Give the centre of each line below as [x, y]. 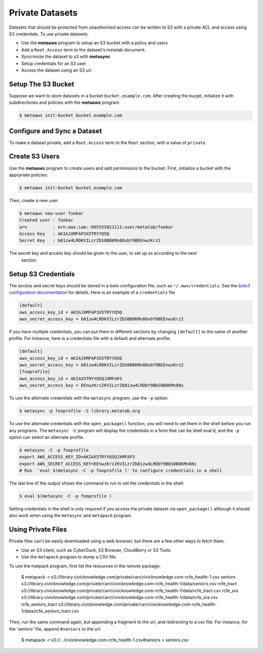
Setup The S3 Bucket [42, 84]
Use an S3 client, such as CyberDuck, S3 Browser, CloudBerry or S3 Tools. [96, 550]
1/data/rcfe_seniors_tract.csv [50, 611]
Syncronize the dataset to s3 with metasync [66, 56]
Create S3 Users [34, 157]
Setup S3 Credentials [42, 274]
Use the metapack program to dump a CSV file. [69, 557]
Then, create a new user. [34, 200]
